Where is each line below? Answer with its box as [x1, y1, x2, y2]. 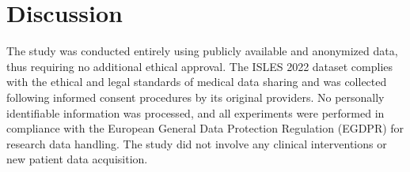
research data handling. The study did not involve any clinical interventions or [6, 135, 387, 151]
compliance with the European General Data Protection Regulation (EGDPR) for [6, 120, 404, 136]
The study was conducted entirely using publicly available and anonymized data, [6, 43, 398, 59]
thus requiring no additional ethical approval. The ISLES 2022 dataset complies [6, 58, 393, 74]
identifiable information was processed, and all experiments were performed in [6, 104, 385, 121]
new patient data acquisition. [6, 151, 148, 167]
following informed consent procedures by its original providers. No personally [6, 88, 385, 105]
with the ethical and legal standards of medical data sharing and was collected [6, 73, 387, 90]
